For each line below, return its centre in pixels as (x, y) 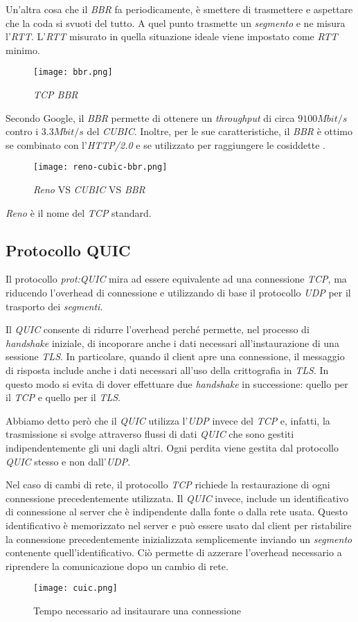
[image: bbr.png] (73, 72)
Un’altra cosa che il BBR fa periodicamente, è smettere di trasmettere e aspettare (179, 9)
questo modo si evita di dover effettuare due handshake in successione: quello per (177, 383)
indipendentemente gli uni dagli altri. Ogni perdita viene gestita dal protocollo (172, 447)
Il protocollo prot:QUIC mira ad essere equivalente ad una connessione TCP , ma (176, 279)
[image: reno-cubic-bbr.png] (100, 167)
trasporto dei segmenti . (54, 306)
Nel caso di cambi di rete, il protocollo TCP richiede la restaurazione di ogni (168, 485)
